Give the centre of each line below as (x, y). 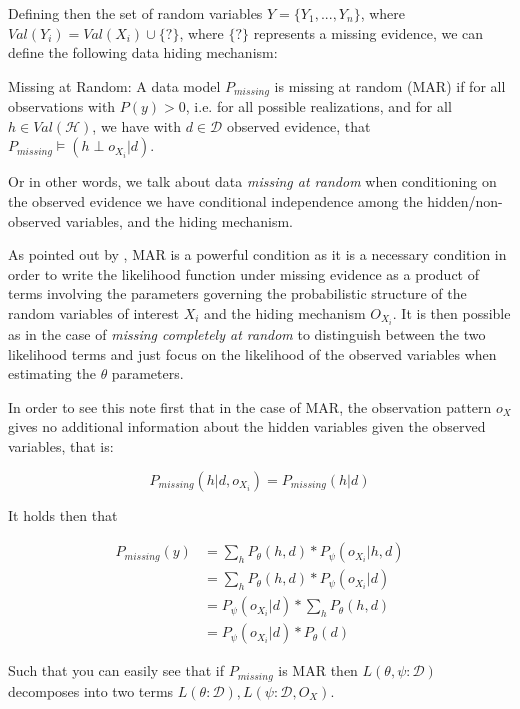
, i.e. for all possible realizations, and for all (318, 106)
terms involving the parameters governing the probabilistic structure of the (237, 293)
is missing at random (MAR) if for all (390, 85)
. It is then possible (451, 312)
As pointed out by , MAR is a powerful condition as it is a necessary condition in (257, 254)
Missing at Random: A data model (114, 85)
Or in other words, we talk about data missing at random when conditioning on (252, 181)
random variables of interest (93, 312)
